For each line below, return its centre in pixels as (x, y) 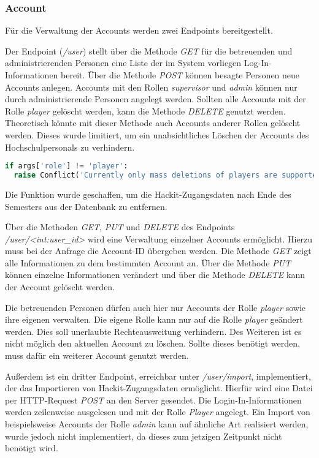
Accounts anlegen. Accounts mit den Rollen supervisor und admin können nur (151, 87)
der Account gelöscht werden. (60, 287)
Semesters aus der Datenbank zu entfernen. (86, 206)
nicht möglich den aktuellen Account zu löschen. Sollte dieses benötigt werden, (152, 343)
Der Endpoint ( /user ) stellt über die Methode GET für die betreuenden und (149, 51)
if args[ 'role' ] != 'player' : (67, 166)
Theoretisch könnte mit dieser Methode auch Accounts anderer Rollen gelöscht (153, 123)
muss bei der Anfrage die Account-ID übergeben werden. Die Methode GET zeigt (158, 251)
